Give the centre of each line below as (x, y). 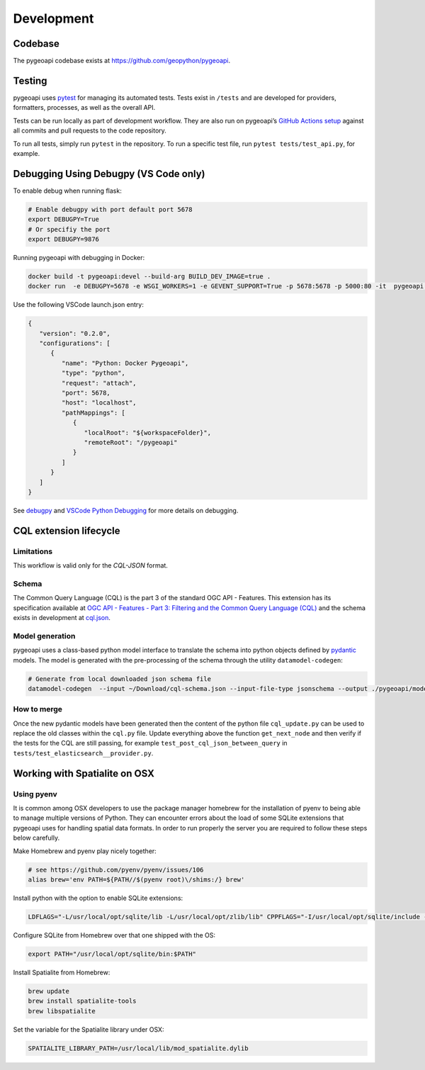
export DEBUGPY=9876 (63, 239)
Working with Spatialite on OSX (84, 773)
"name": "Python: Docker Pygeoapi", (125, 363)
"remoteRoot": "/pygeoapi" (131, 443)
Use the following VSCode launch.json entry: (79, 305)
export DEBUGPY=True (63, 219)
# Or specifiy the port (69, 229)
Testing (30, 80)
